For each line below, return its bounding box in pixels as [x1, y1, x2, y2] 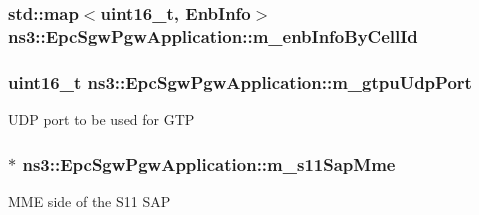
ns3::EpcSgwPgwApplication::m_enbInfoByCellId [8, 23, 418, 48]
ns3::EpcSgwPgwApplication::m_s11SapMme [22, 151, 396, 176]
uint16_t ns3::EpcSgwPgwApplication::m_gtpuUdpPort [8, 69, 472, 94]
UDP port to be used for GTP [8, 108, 195, 129]
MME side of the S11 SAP [8, 190, 171, 211]
